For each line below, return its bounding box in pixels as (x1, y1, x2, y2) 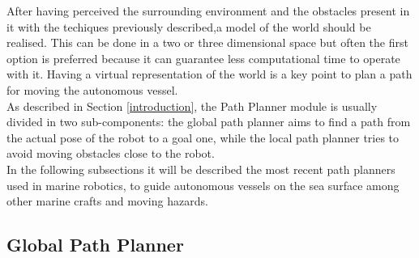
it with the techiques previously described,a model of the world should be (6, 18, 371, 35)
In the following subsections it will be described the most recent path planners (6, 160, 395, 177)
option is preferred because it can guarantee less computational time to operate (6, 49, 400, 66)
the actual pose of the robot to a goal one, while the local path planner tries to (6, 129, 400, 146)
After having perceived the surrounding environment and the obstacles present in (6, 2, 410, 19)
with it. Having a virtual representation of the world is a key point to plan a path (6, 66, 413, 82)
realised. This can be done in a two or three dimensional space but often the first (6, 34, 408, 51)
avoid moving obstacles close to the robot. (6, 145, 215, 162)
